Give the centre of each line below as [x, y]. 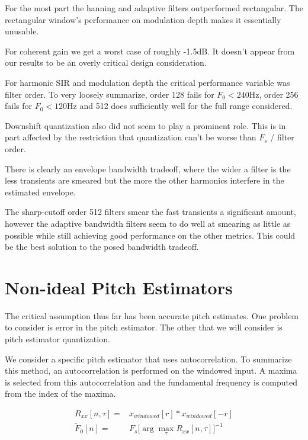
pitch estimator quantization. [57, 339]
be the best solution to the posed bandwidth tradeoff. [102, 247]
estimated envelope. [40, 192]
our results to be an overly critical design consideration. [106, 62]
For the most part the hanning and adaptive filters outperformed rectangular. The [154, 8]
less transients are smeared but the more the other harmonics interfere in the [145, 180]
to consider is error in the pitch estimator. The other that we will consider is [144, 327]
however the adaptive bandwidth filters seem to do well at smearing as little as [148, 223]
